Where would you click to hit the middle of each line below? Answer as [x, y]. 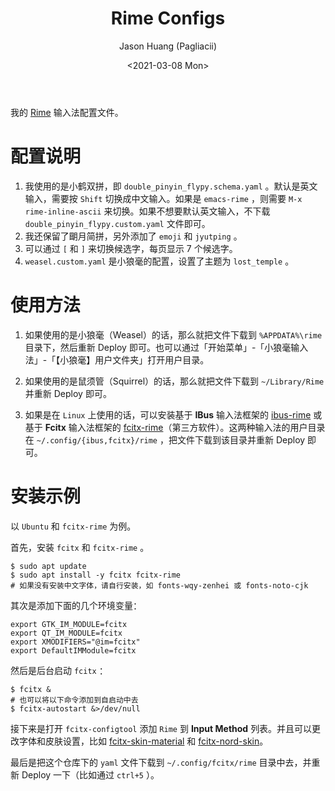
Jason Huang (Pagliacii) [168, 46]
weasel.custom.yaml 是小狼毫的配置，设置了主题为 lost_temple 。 [159, 261]
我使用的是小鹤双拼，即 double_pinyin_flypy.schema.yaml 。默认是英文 [171, 186]
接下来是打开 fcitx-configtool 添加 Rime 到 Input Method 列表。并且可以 [161, 728]
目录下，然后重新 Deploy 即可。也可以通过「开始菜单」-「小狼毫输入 [166, 347]
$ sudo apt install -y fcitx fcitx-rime [96, 575]
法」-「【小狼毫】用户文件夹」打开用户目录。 [117, 359]
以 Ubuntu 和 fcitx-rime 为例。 [73, 526]
